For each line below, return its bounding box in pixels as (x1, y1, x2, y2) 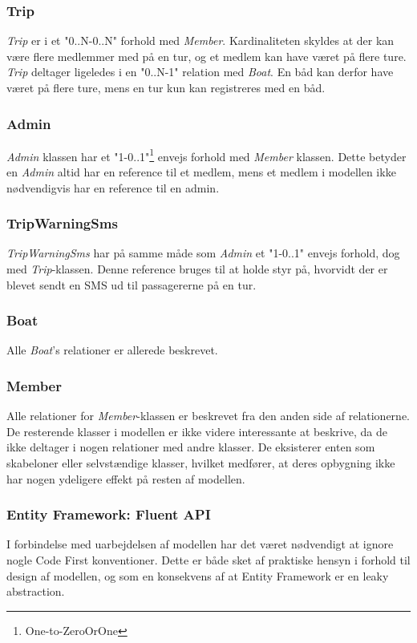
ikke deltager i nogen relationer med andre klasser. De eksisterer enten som (6, 439, 375, 455)
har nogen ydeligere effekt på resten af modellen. (6, 470, 245, 487)
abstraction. (6, 583, 65, 600)
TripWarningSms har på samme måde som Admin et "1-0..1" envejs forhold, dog (6, 245, 400, 261)
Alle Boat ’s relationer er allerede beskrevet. (6, 342, 218, 358)
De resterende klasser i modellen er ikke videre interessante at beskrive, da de (6, 423, 387, 439)
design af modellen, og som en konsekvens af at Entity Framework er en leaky (6, 567, 389, 584)
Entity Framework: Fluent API (6, 504, 211, 524)
